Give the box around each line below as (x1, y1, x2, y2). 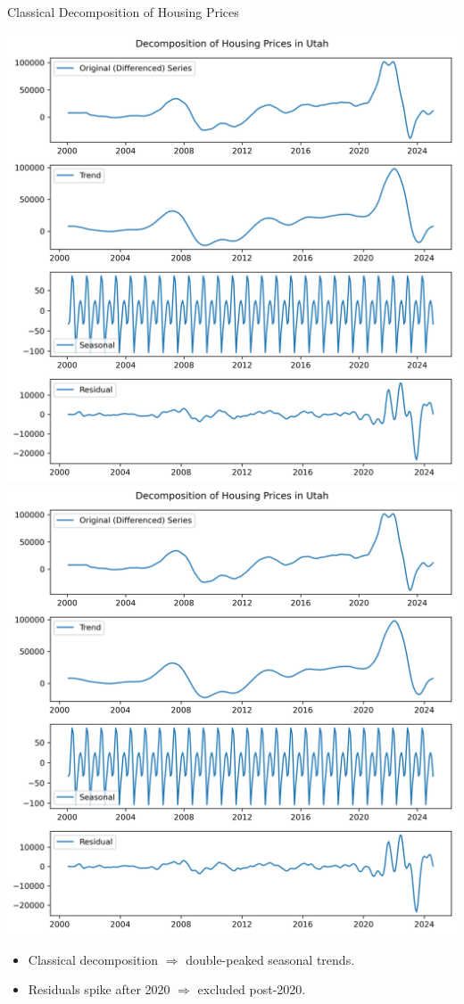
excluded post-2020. (197, 980, 306, 999)
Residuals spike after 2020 (28, 980, 170, 999)
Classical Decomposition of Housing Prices (7, 3, 239, 21)
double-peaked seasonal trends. (186, 950, 355, 968)
